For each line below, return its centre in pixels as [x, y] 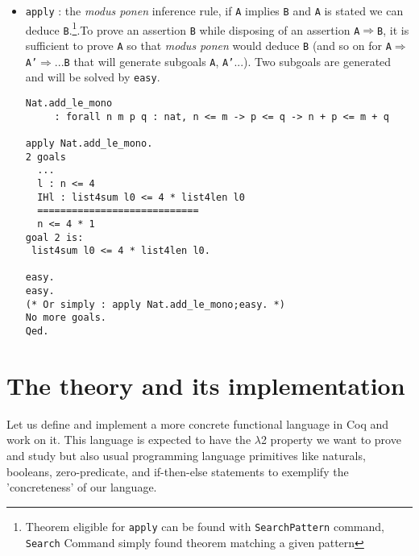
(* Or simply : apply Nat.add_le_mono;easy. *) [155, 304]
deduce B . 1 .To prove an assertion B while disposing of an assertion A [193, 28]
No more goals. [66, 318]
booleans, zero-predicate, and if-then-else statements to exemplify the [178, 471]
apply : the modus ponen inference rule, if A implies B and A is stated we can [214, 10]
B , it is [393, 29]
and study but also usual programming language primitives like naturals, [186, 456]
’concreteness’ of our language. [82, 487]
